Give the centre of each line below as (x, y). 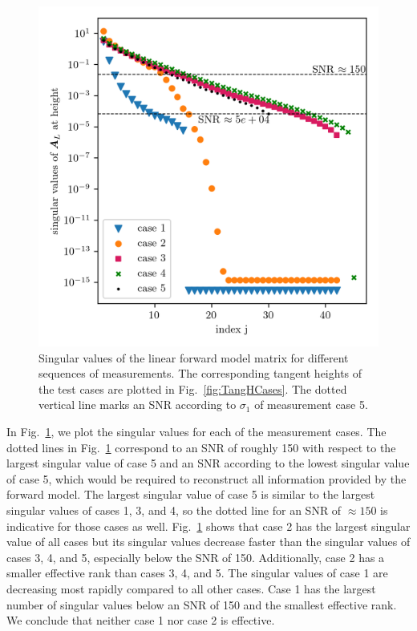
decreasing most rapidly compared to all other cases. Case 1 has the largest (191, 588)
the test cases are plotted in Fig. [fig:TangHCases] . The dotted (193, 388)
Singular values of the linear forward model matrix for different (194, 357)
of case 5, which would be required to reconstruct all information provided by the (206, 478)
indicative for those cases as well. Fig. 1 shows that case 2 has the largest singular (208, 526)
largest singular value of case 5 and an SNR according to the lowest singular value (208, 463)
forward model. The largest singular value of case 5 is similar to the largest (191, 494)
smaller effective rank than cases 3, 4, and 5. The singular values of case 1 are (197, 573)
